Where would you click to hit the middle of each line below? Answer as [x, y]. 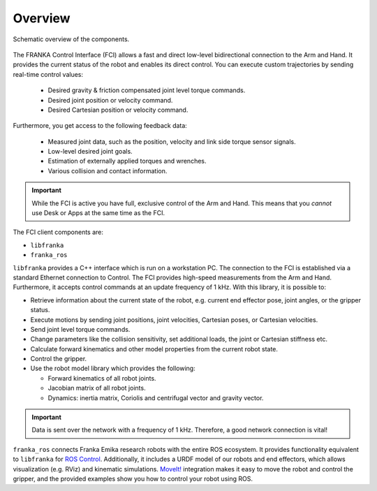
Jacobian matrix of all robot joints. [97, 388]
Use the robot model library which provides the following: [113, 368]
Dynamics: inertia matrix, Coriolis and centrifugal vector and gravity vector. [156, 397]
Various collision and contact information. [108, 170]
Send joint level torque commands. [80, 329]
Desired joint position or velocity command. [110, 100]
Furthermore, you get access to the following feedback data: [100, 126]
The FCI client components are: [58, 232]
